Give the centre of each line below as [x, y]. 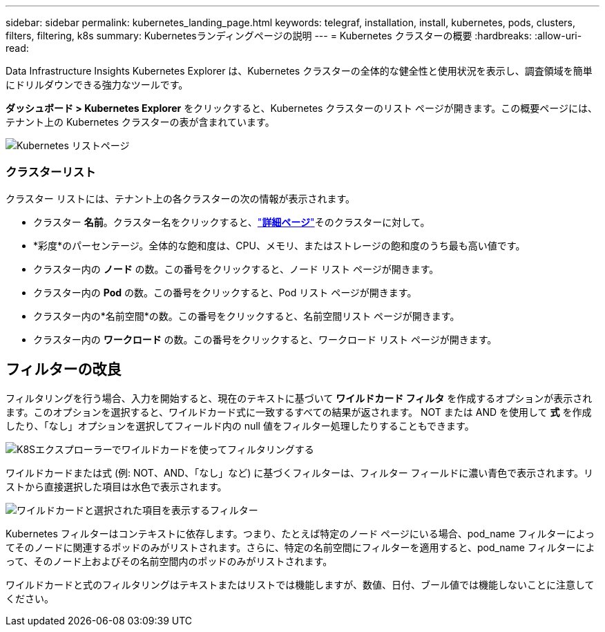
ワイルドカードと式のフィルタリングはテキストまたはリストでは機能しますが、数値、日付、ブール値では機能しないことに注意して [300, 584]
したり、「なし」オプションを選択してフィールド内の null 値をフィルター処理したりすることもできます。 [240, 425]
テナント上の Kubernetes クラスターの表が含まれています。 [140, 122]
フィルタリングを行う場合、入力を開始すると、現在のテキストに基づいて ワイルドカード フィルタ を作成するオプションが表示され [299, 398]
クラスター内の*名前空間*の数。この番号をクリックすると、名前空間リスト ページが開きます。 [247, 316]
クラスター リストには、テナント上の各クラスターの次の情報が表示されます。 [180, 198]
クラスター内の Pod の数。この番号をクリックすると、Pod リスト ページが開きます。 [225, 292]
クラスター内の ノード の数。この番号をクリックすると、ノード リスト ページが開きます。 [236, 269]
